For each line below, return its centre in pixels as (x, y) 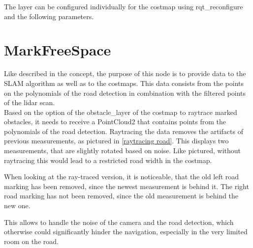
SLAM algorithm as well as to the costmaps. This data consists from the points (124, 83)
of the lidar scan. (30, 102)
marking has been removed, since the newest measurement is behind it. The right (126, 186)
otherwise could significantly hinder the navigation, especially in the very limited (126, 232)
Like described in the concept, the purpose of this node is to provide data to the (125, 73)
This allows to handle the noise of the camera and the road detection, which (119, 222)
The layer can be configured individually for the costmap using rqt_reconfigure (124, 6)
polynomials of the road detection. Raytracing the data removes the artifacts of (124, 131)
